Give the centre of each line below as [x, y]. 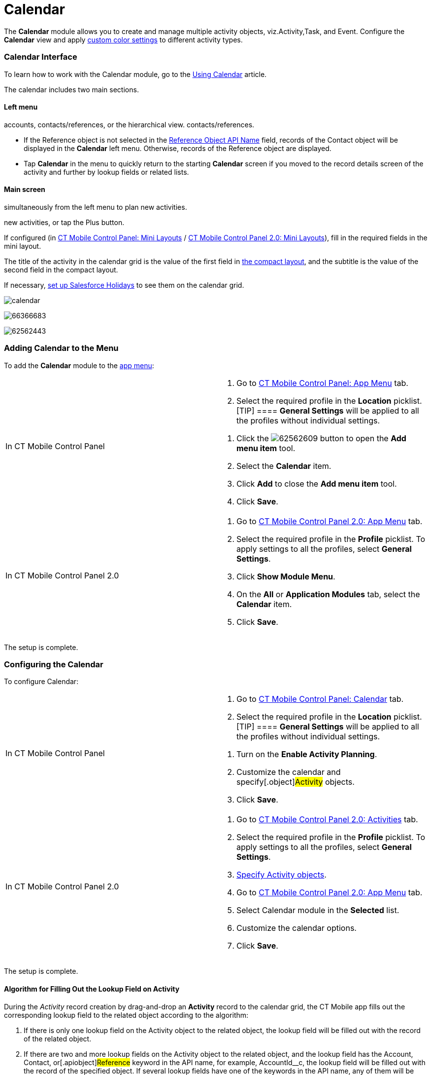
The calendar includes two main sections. [71, 89]
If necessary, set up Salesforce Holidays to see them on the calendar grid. [124, 285]
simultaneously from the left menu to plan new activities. [96, 207]
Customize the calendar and [289, 772]
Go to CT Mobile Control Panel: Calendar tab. [320, 699]
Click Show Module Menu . [286, 576]
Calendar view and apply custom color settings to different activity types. [123, 39]
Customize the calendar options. [297, 928]
